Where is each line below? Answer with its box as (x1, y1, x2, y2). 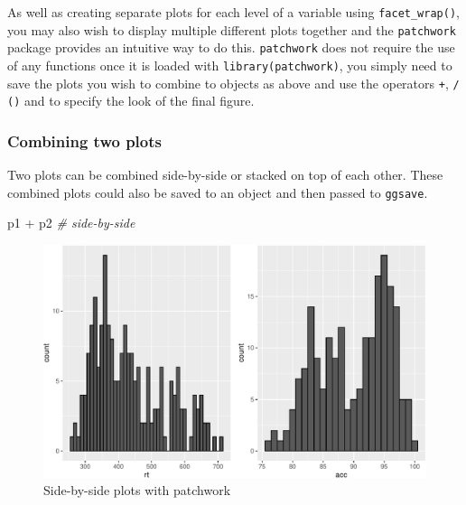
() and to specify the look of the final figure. (7, 91, 255, 110)
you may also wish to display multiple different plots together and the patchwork (7, 20, 456, 39)
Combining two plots (7, 129, 162, 152)
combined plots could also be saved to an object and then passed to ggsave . (7, 182, 428, 201)
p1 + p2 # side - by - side (7, 213, 135, 232)
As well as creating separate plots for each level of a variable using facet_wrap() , (7, 3, 460, 21)
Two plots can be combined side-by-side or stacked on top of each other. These (7, 165, 443, 184)
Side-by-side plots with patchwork (43, 481, 231, 500)
